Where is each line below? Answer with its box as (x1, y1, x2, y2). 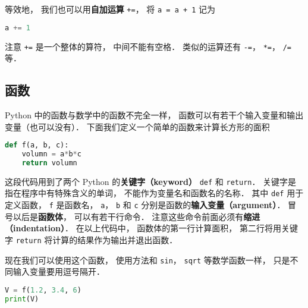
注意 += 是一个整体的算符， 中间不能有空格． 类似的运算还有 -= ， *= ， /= (5, 40, 291, 52)
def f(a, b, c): (5, 141, 69, 150)
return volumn (21, 158, 77, 167)
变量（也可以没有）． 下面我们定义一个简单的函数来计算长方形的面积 (5, 120, 270, 133)
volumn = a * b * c (21, 150, 81, 159)
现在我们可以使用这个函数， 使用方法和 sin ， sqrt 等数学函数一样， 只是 (5, 253, 290, 266)
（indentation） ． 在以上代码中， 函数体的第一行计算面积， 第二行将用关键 (5, 222, 298, 234)
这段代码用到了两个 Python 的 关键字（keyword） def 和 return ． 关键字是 (5, 175, 297, 187)
